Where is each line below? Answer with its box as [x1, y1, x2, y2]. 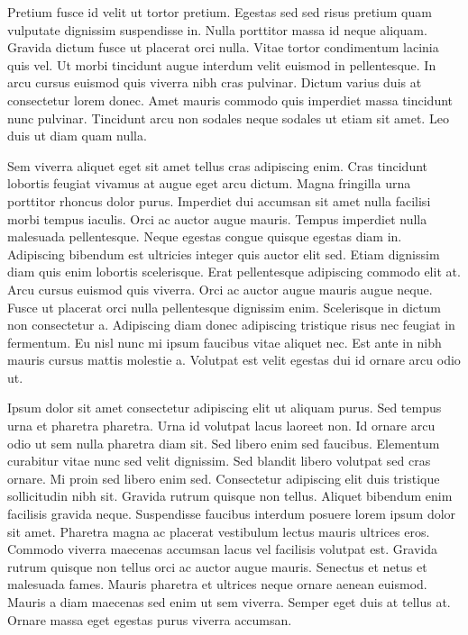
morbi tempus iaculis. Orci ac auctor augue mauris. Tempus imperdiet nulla [7, 209, 427, 228]
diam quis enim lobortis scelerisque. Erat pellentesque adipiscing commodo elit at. [7, 262, 461, 281]
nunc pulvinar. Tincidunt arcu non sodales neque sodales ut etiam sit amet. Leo [7, 108, 449, 127]
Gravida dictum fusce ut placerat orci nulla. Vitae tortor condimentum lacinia [7, 38, 439, 57]
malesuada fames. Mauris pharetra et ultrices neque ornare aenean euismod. [7, 575, 427, 594]
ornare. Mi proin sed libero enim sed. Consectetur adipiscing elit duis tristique [7, 468, 440, 487]
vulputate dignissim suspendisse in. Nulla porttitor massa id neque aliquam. [7, 20, 427, 39]
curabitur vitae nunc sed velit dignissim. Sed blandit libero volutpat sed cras [7, 451, 431, 470]
